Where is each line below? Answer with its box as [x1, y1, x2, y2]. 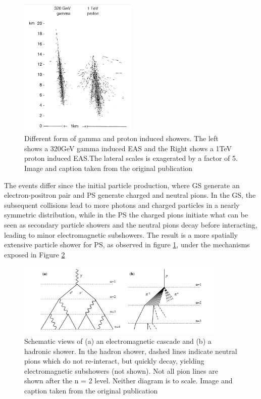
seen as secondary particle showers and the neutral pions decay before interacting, [4, 219, 257, 230]
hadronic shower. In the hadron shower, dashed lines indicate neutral [24, 345, 237, 356]
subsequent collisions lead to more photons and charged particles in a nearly [4, 199, 240, 210]
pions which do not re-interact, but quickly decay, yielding [24, 356, 204, 366]
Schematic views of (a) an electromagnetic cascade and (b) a [24, 335, 212, 346]
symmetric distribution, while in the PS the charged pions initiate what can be [4, 209, 248, 220]
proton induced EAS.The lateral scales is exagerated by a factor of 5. [24, 153, 238, 163]
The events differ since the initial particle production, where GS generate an [4, 180, 240, 190]
